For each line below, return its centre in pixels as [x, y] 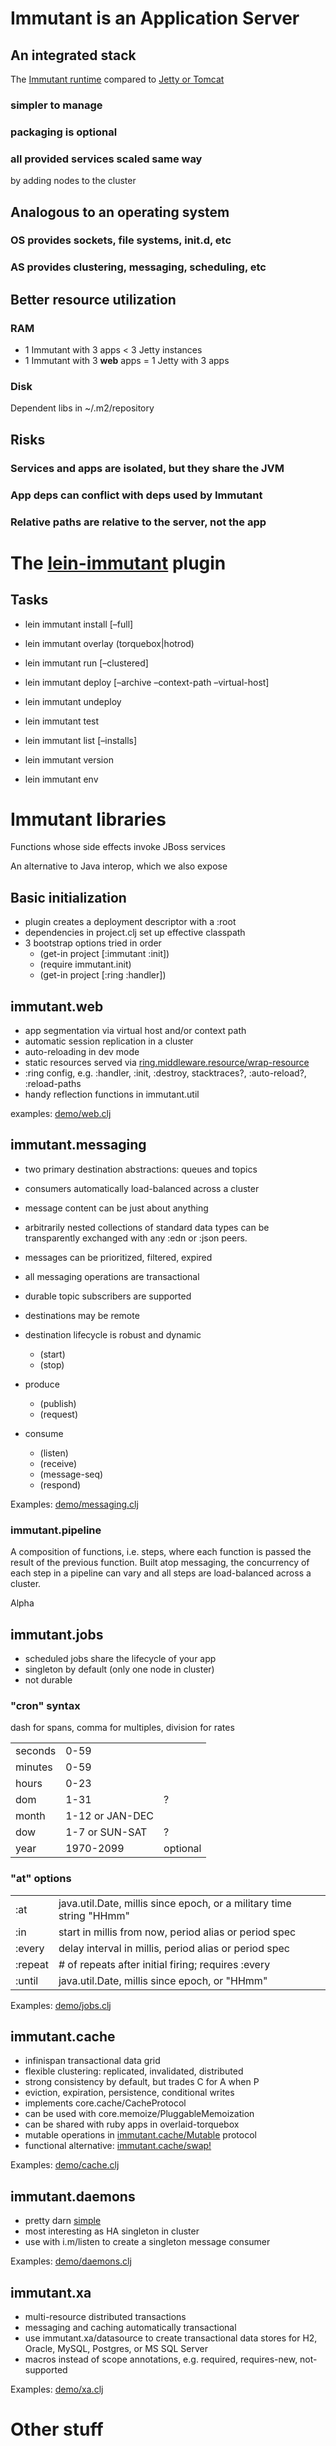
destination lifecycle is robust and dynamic [113, 1334]
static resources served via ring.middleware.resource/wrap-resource [167, 1063]
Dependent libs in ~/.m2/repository [82, 408]
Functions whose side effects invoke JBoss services [118, 847]
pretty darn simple [63, 2221]
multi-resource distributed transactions [105, 2317]
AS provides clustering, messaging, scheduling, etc [138, 267]
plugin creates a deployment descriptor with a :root [130, 922]
